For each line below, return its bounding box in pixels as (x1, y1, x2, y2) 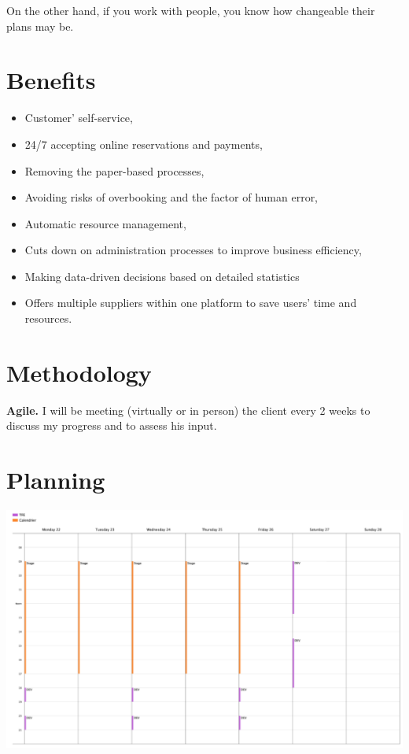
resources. (24, 310, 72, 327)
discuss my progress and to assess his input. (6, 417, 217, 434)
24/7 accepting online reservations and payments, (24, 135, 263, 152)
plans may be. (6, 17, 74, 34)
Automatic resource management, (24, 215, 186, 231)
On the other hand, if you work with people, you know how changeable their (6, 2, 375, 18)
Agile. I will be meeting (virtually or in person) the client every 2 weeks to (6, 401, 370, 418)
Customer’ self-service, (24, 109, 133, 126)
